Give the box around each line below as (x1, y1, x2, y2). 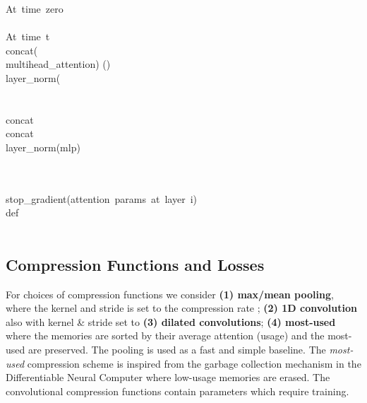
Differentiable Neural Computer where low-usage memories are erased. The (6, 370, 330, 385)
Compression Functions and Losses (6, 253, 265, 275)
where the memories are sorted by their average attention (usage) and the (6, 328, 325, 343)
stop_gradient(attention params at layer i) (6, 191, 197, 206)
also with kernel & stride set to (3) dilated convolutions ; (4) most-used (6, 314, 336, 329)
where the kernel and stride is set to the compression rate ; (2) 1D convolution (6, 300, 357, 315)
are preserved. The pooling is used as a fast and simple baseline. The (28, 342, 326, 357)
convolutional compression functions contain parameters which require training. (6, 383, 349, 398)
